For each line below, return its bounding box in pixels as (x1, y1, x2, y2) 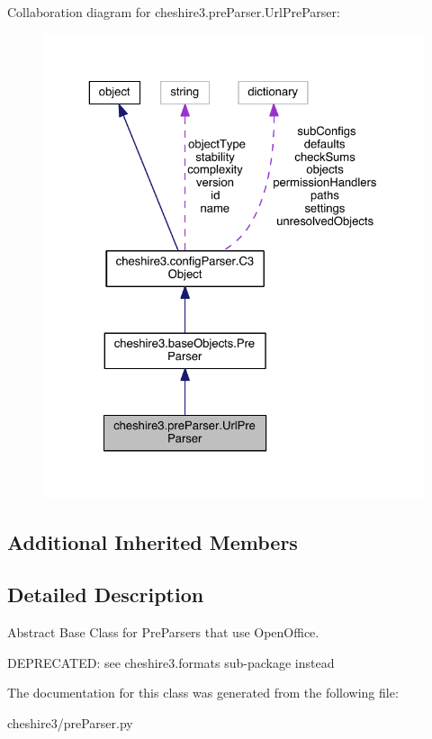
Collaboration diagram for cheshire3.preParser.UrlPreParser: (7, 3, 340, 21)
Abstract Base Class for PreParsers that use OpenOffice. (7, 623, 319, 642)
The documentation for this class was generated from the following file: (7, 683, 399, 702)
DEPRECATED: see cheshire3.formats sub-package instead (7, 653, 335, 671)
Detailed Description (7, 581, 204, 608)
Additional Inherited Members (7, 527, 298, 555)
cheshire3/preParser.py (7, 713, 133, 732)
